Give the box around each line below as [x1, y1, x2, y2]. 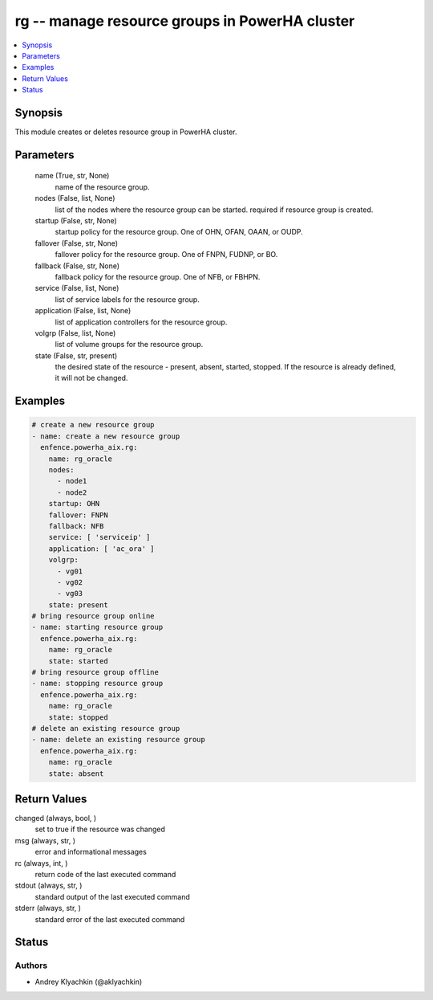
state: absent [48, 769, 104, 778]
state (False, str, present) [34, 350, 118, 361]
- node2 [57, 488, 87, 497]
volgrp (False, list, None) [34, 328, 116, 337]
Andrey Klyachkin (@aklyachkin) [34, 977, 143, 986]
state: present [48, 600, 108, 610]
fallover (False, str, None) [34, 238, 119, 248]
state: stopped [48, 712, 108, 722]
